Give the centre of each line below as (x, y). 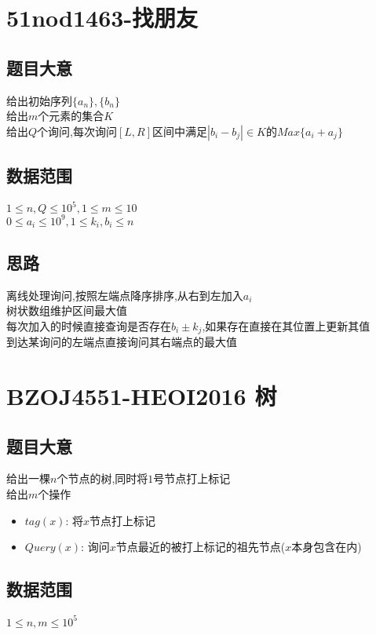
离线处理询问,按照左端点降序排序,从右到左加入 (125, 295)
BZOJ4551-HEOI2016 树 (142, 396)
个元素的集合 (71, 116)
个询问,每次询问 (77, 131)
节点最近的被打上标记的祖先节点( (201, 547)
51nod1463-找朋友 (102, 18)
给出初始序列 (39, 100)
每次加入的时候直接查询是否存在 (89, 325)
